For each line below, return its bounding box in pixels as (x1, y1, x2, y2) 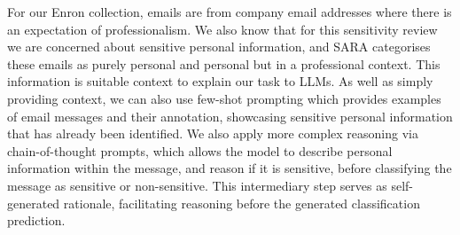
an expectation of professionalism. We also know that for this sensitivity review (7, 20, 438, 38)
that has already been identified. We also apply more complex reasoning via (7, 124, 418, 143)
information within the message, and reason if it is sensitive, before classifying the (7, 159, 452, 177)
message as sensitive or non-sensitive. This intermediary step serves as (7, 176, 387, 194)
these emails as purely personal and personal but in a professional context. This (7, 54, 441, 73)
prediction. (7, 211, 66, 230)
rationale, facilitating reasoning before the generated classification (63, 193, 420, 212)
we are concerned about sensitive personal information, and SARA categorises (7, 37, 431, 56)
